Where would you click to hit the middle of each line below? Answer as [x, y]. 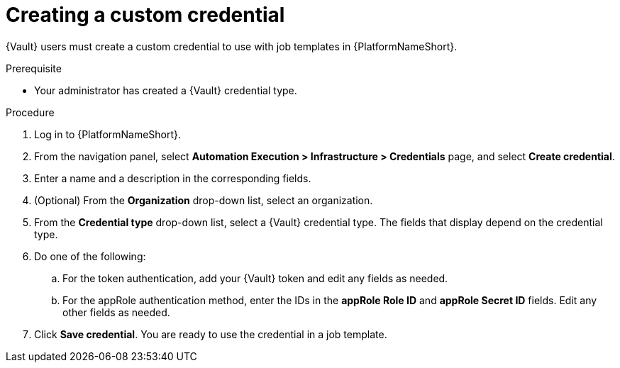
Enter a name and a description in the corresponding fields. [173, 178]
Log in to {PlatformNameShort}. [108, 134]
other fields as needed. [116, 312]
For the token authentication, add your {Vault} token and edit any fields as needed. [255, 278]
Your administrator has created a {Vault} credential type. [166, 90]
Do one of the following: [90, 256]
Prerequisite [34, 68]
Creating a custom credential [145, 15]
